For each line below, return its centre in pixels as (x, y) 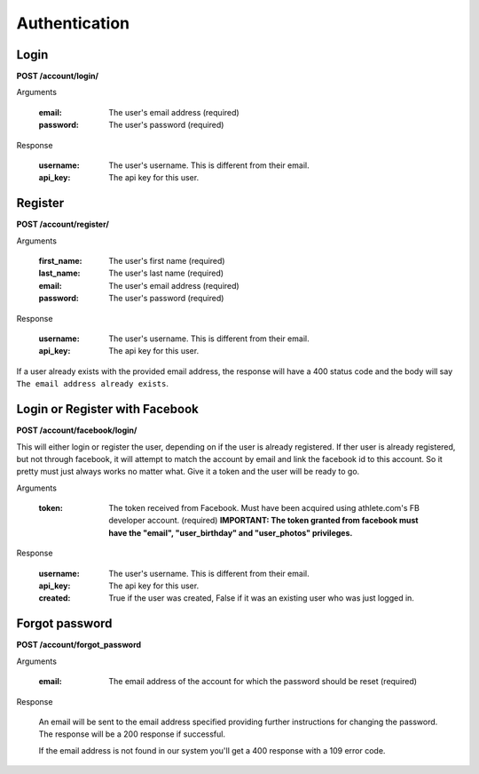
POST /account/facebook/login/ (77, 430)
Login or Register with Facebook (107, 409)
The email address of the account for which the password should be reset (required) (263, 682)
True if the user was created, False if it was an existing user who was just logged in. (261, 598)
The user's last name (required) (166, 273)
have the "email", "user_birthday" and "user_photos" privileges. (231, 532)
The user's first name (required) (167, 261)
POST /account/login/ (58, 76)
